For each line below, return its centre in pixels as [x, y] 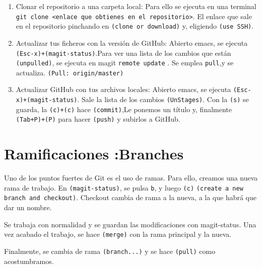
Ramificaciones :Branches [94, 154]
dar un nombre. [28, 207]
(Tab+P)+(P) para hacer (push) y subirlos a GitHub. [98, 119]
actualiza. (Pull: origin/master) [70, 72]
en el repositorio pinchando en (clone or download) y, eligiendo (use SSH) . [135, 26]
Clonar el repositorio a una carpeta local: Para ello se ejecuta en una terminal [136, 6]
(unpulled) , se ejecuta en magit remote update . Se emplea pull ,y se [125, 63]
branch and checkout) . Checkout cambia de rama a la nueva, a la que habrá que [130, 197]
